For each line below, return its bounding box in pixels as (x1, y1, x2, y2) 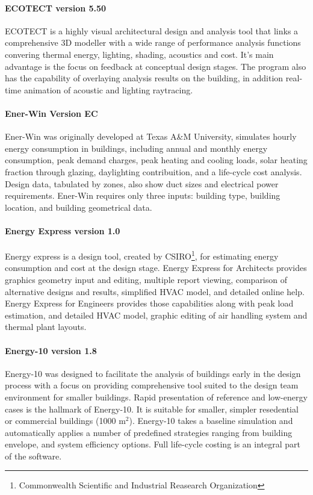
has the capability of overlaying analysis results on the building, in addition (5, 72, 284, 84)
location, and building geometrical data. (5, 201, 152, 213)
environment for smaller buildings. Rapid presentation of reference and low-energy (5, 390, 308, 403)
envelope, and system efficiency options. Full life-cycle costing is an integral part (5, 438, 301, 450)
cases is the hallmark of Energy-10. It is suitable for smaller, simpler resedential (5, 402, 299, 415)
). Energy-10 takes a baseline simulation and (129, 414, 293, 427)
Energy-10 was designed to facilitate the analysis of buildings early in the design (5, 367, 301, 379)
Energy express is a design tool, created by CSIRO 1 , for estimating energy (5, 248, 279, 262)
